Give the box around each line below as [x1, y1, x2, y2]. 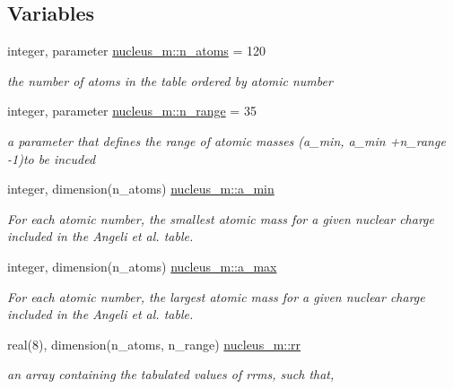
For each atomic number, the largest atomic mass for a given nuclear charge [7, 287, 425, 306]
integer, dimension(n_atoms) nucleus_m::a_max [7, 256, 277, 275]
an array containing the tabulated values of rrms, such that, [7, 365, 335, 384]
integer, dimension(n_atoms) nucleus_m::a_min [7, 179, 274, 198]
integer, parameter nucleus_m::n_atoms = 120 [7, 41, 266, 60]
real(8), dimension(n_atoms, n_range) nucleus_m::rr [7, 334, 301, 353]
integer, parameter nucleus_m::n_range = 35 [7, 101, 257, 120]
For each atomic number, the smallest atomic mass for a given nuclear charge [7, 209, 434, 228]
